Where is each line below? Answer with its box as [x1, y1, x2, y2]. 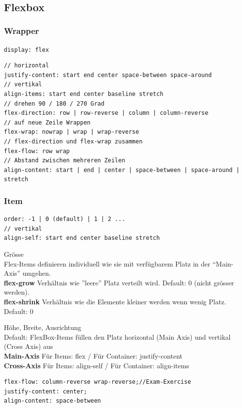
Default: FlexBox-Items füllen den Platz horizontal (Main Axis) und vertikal [4, 331, 231, 342]
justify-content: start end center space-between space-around [4, 71, 212, 78]
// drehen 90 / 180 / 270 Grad [4, 100, 105, 107]
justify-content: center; [4, 388, 87, 395]
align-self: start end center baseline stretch [4, 235, 160, 242]
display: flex [4, 46, 49, 53]
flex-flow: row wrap [4, 147, 70, 155]
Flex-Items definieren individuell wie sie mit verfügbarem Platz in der [4, 258, 211, 268]
